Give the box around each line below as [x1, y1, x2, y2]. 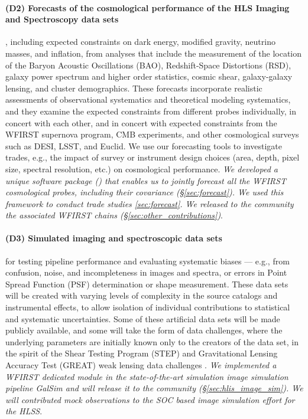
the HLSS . [5, 405, 43, 417]
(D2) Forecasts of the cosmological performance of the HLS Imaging [5, 1, 290, 14]
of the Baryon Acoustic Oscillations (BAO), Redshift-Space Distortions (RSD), [5, 58, 291, 71]
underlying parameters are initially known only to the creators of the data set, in [5, 335, 299, 348]
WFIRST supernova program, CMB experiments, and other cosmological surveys [5, 128, 299, 140]
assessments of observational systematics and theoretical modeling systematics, [5, 93, 291, 106]
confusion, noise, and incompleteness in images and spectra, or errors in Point [5, 266, 287, 279]
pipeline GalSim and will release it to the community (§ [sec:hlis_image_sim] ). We [5, 382, 303, 394]
